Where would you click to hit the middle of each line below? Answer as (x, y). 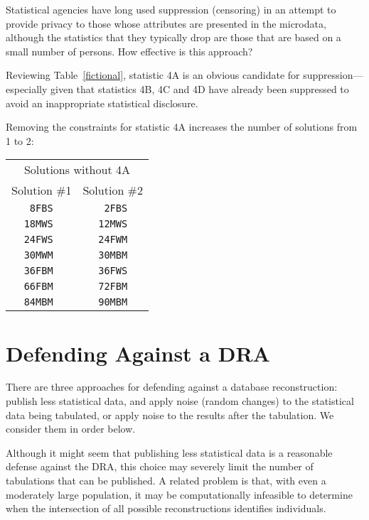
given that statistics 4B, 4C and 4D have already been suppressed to (200, 88)
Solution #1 (42, 190)
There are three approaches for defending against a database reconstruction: (172, 387)
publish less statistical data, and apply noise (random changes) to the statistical (180, 401)
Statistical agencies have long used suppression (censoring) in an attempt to (171, 9)
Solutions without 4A (77, 170)
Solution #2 (113, 190)
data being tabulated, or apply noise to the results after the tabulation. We (170, 415)
